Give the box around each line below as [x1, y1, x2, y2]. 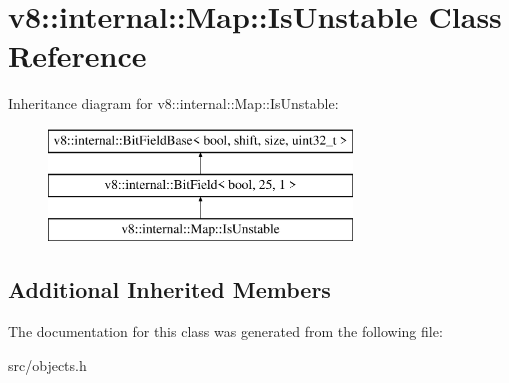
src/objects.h [8, 354, 87, 375]
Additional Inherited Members [8, 274, 331, 305]
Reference [8, 35, 147, 76]
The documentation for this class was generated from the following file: [8, 321, 443, 342]
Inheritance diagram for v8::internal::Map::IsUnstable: [8, 93, 339, 114]
